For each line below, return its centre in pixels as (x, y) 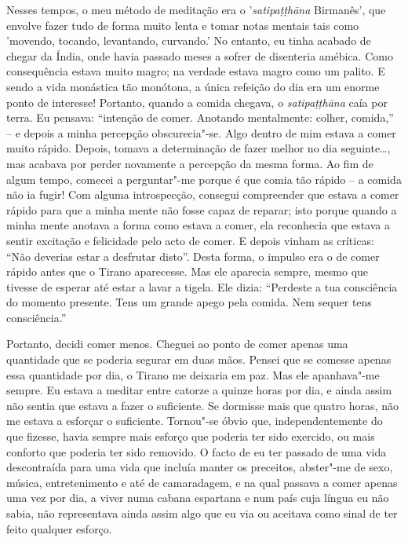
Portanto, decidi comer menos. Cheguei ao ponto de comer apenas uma (177, 344)
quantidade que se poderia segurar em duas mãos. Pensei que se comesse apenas (199, 359)
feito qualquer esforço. (59, 528)
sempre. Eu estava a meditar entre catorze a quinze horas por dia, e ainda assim (199, 390)
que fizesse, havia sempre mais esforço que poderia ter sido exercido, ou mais (191, 436)
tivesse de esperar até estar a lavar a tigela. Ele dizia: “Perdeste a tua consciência (202, 286)
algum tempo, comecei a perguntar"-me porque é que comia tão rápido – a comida (204, 179)
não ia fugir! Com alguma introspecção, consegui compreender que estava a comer (203, 194)
